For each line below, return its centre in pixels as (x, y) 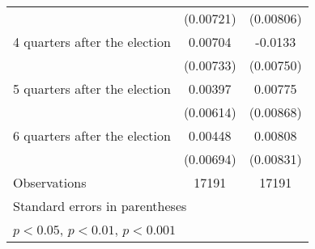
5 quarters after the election (92, 89)
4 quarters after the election (92, 42)
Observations (50, 182)
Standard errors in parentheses (100, 206)
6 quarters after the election (92, 135)
